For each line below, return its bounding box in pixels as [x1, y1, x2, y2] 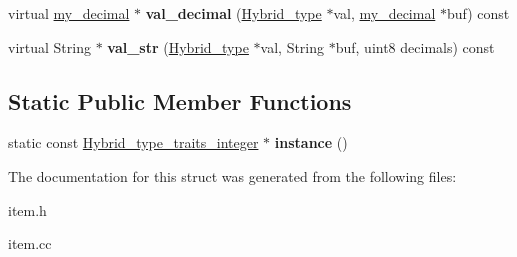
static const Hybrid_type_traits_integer [8, 132, 259, 153]
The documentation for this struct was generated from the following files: [8, 165, 457, 186]
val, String [260, 36, 325, 57]
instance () [274, 132, 348, 153]
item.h [8, 199, 47, 220]
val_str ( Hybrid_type [107, 36, 249, 57]
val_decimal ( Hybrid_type [145, 3, 322, 23]
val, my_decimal [333, 3, 436, 23]
